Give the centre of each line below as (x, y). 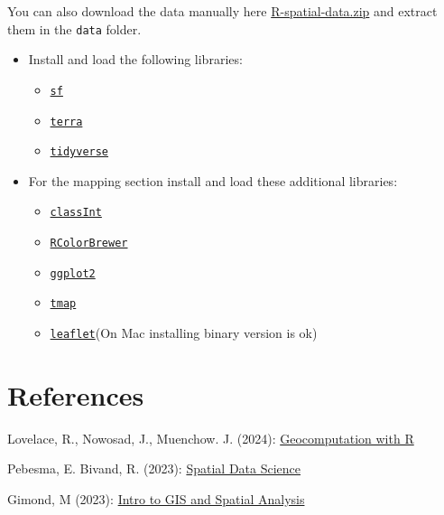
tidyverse (79, 152)
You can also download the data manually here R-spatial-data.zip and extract (222, 11)
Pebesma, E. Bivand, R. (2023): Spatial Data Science (154, 468)
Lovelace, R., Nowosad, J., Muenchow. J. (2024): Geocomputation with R (211, 438)
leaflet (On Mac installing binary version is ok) (184, 333)
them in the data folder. (74, 28)
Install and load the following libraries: (135, 59)
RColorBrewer (89, 243)
